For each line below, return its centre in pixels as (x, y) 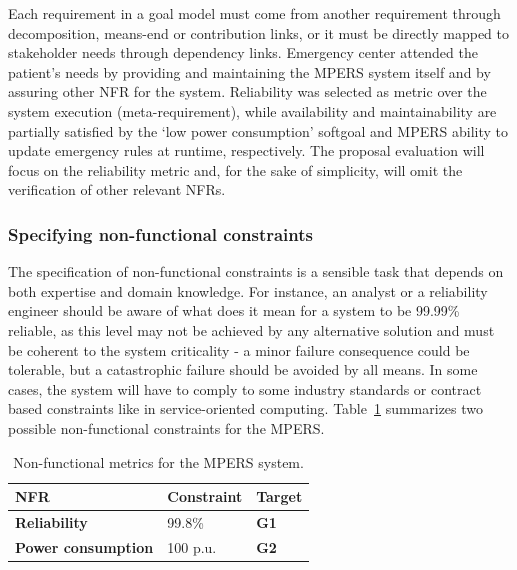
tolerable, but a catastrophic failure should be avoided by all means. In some (243, 369)
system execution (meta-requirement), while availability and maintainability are (252, 110)
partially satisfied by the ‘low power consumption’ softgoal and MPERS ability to (258, 130)
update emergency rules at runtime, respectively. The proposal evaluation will (246, 150)
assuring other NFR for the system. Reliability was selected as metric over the (247, 91)
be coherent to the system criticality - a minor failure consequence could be (239, 349)
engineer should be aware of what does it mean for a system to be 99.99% (234, 310)
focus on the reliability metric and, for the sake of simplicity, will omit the (235, 169)
